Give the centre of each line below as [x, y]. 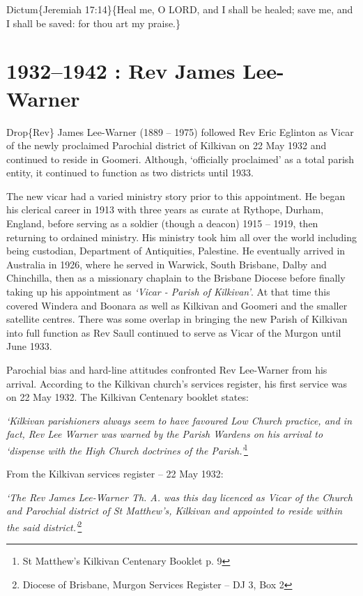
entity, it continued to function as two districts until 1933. [130, 173]
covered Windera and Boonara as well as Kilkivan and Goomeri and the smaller [177, 305]
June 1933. [29, 346]
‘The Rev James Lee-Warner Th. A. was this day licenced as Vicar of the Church [179, 497]
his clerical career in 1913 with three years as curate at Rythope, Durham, [165, 209]
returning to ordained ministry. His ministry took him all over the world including [182, 237]
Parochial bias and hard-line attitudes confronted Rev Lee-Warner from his [167, 369]
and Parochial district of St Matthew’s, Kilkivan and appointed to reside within [175, 511]
